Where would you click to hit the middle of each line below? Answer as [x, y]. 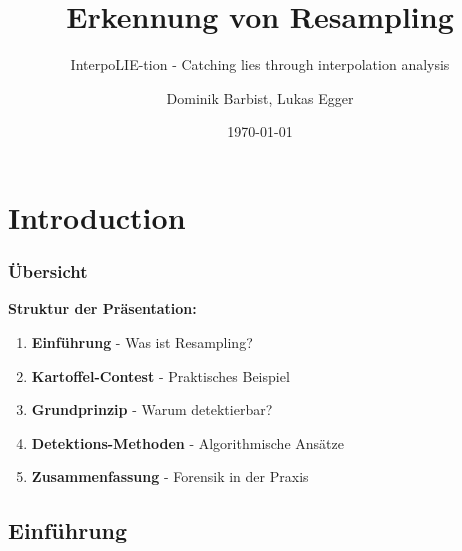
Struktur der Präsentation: [102, 308]
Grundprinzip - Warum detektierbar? [152, 409]
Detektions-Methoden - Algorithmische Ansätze [187, 442]
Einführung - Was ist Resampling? [142, 341]
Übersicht [48, 271]
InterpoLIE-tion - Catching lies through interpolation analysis [260, 64]
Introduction [97, 216]
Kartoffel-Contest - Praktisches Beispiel [160, 375]
